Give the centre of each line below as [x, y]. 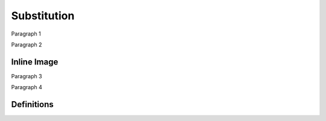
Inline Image [35, 62]
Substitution [43, 16]
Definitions [32, 104]
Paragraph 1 [26, 34]
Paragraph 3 [27, 76]
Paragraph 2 [27, 45]
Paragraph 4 [27, 87]
